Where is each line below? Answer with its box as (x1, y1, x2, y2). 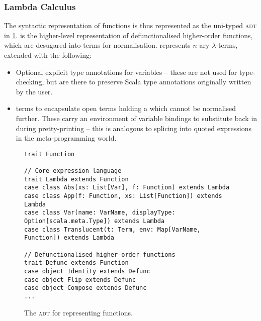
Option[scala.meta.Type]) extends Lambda (24, 218, 165, 225)
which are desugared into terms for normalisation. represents (4, 40, 191, 50)
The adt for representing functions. (24, 307, 133, 317)
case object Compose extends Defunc (24, 284, 147, 292)
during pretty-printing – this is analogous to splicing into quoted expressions (16, 123, 251, 133)
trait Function (24, 150, 75, 158)
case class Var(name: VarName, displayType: (24, 209, 176, 217)
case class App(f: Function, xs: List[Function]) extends (24, 192, 222, 200)
